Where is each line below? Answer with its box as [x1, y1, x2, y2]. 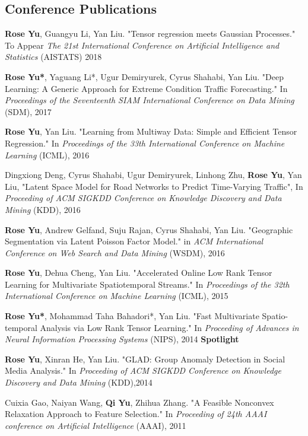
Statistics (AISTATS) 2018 [5, 50, 102, 63]
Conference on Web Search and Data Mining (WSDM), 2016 [5, 246, 225, 259]
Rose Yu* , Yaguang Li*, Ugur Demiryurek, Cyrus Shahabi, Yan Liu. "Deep [5, 70, 284, 82]
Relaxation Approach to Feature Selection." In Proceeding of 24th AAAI [5, 408, 267, 420]
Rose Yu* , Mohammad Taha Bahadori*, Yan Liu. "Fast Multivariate [5, 310, 259, 322]
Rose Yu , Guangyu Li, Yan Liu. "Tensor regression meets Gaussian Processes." [5, 27, 296, 40]
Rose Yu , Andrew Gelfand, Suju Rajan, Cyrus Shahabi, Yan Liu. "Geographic [5, 223, 293, 235]
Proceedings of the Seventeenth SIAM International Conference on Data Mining [5, 94, 294, 106]
